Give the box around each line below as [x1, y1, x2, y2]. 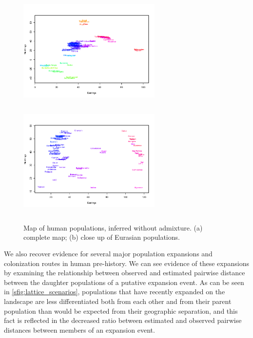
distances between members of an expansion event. [4, 324, 155, 335]
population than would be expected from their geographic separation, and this [4, 305, 238, 316]
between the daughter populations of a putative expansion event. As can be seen [4, 277, 244, 287]
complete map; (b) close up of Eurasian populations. [23, 232, 180, 242]
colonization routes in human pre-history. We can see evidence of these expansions [4, 258, 250, 268]
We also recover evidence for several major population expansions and [4, 248, 213, 258]
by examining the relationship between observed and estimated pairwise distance [4, 267, 245, 278]
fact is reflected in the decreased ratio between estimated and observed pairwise [4, 315, 242, 325]
